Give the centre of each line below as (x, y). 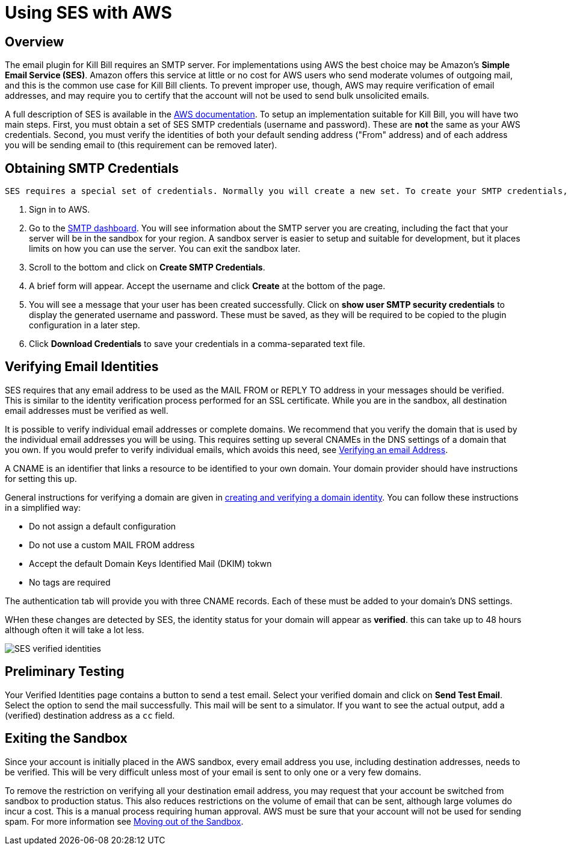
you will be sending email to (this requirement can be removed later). (141, 145)
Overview (35, 42)
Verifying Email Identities (82, 367)
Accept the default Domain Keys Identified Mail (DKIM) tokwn (150, 563)
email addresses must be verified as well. (87, 410)
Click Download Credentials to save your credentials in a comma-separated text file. (197, 344)
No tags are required (70, 582)
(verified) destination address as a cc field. (90, 715)
